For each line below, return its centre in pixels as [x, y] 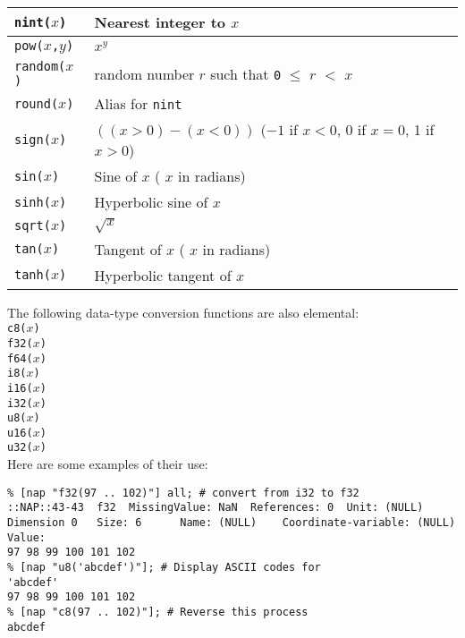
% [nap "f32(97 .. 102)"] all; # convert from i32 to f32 [183, 493]
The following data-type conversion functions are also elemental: [183, 312]
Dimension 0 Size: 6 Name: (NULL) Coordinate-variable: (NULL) [232, 523]
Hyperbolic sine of [151, 202]
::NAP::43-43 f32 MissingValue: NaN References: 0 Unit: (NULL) [216, 508]
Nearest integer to [160, 22]
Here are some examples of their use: [108, 464]
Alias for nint [138, 103]
